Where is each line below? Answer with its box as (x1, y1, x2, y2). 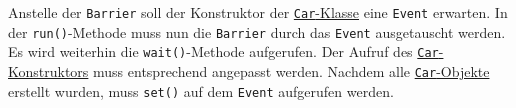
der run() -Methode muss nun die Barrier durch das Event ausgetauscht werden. (8, 21, 506, 42)
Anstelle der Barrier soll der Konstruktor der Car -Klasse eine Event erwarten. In (8, 2, 508, 22)
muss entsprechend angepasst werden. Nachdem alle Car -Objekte (93, 60, 490, 81)
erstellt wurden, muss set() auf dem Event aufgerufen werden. (8, 80, 394, 101)
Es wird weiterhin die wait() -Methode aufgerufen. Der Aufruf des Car (8, 41, 439, 62)
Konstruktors (8, 60, 89, 81)
